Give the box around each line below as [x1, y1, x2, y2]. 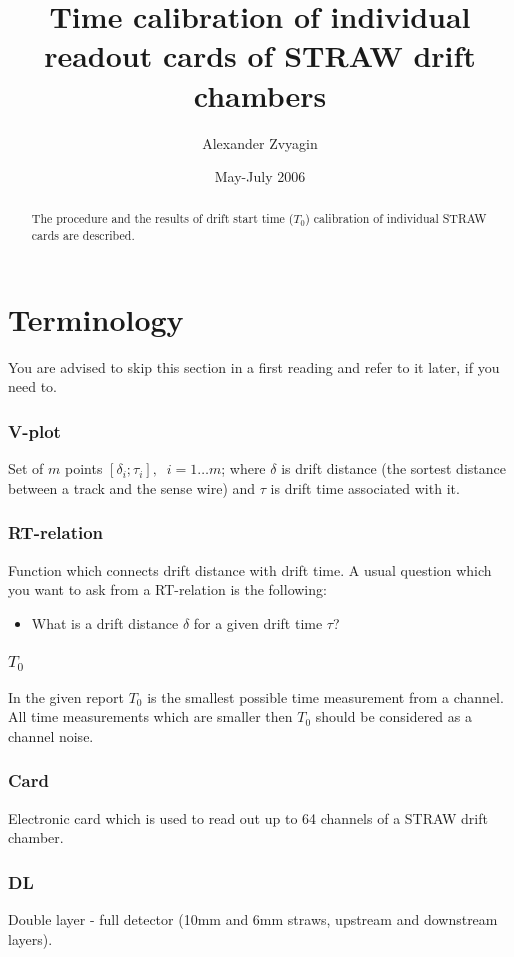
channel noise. [8, 725, 94, 746]
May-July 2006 [214, 166, 306, 187]
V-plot [8, 418, 61, 443]
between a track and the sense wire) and [8, 477, 256, 498]
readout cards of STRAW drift [44, 35, 476, 76]
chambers [193, 74, 327, 115]
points [65, 458, 103, 479]
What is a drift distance [31, 612, 179, 633]
